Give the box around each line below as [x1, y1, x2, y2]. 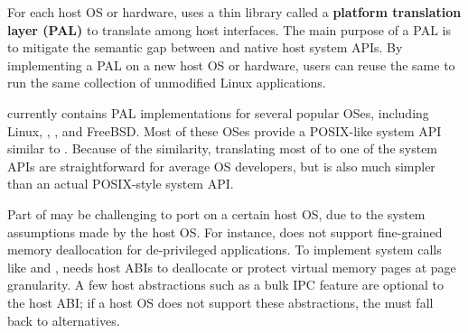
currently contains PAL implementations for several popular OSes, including [7, 103, 429, 122]
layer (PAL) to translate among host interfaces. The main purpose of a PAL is [7, 20, 451, 39]
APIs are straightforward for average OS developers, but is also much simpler [7, 156, 435, 175]
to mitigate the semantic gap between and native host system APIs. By [7, 38, 403, 57]
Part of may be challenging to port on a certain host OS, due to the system [7, 204, 426, 223]
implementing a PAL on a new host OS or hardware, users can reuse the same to [7, 55, 455, 74]
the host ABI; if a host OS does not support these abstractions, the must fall [7, 292, 434, 311]
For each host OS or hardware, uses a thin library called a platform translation [7, 3, 462, 21]
